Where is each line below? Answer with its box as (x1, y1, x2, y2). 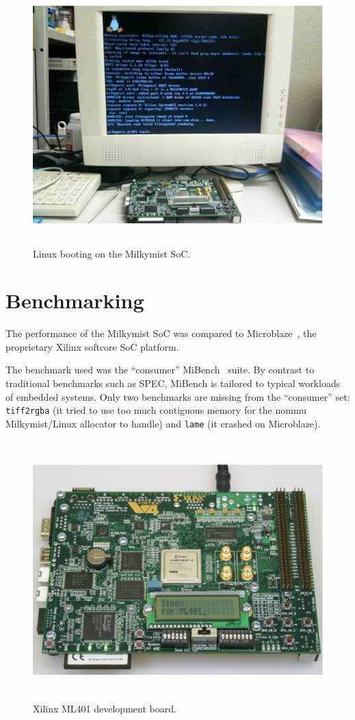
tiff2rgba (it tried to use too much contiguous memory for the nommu (5, 403, 306, 417)
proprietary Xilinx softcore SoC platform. (5, 339, 179, 353)
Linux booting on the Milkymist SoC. (33, 246, 191, 260)
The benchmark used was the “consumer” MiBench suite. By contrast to (5, 362, 315, 377)
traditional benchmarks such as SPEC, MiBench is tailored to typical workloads (5, 376, 341, 390)
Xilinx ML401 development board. (33, 702, 176, 716)
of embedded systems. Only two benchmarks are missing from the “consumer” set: (5, 389, 350, 404)
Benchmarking (5, 286, 144, 314)
